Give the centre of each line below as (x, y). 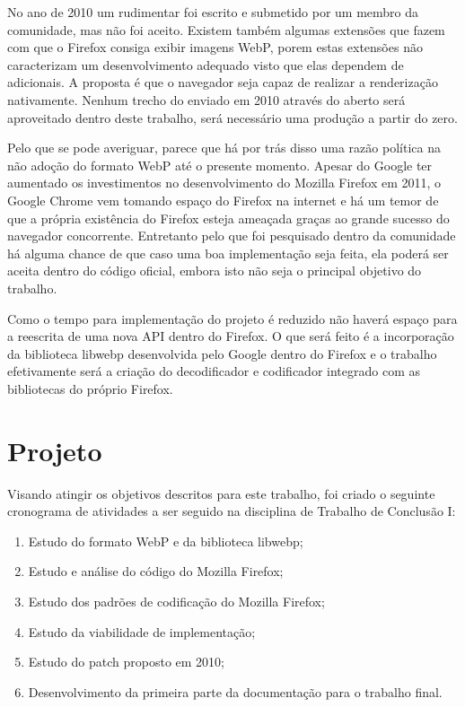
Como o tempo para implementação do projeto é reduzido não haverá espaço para (232, 318)
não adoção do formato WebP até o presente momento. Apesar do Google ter (220, 165)
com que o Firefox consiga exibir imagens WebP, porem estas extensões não (215, 47)
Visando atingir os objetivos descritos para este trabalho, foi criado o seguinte (221, 493)
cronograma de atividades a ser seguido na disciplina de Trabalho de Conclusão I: (232, 511)
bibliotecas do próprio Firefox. (90, 388)
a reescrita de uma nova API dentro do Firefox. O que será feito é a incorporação (231, 336)
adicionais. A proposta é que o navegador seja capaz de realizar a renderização (223, 82)
